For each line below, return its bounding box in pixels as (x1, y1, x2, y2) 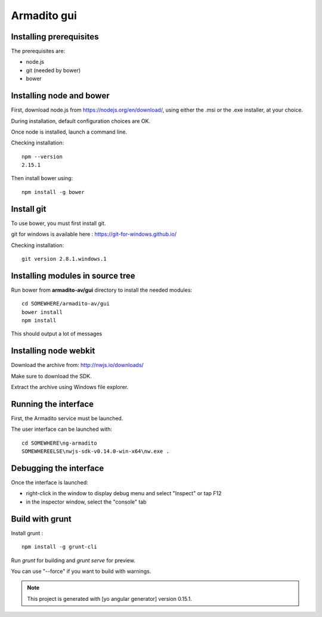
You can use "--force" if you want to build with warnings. (11, 567, 151, 575)
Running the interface (11, 399, 94, 409)
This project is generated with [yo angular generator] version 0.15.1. (27, 595, 192, 602)
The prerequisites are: (11, 48, 66, 55)
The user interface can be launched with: (11, 425, 113, 433)
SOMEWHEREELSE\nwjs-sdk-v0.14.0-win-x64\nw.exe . (21, 448, 170, 455)
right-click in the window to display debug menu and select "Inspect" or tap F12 (26, 490, 222, 497)
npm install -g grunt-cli (21, 544, 98, 550)
